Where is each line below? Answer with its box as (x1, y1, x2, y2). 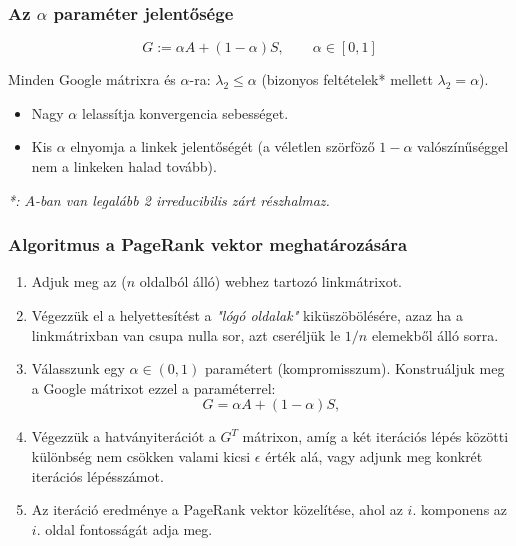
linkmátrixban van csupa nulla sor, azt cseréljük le (31, 324, 341, 345)
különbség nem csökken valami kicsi (31, 445, 251, 466)
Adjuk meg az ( (31, 271, 127, 292)
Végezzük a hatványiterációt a (31, 426, 216, 447)
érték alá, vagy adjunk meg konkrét (265, 445, 483, 466)
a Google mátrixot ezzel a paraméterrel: (31, 377, 276, 398)
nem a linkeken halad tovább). (31, 156, 217, 176)
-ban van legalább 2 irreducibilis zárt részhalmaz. (34, 189, 330, 210)
